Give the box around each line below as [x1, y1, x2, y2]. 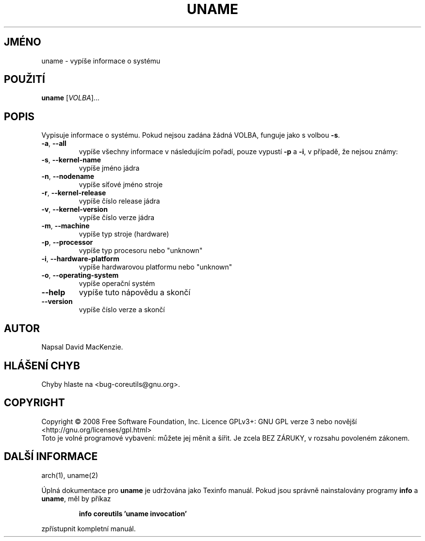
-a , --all [41, 139, 66, 148]
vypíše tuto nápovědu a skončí [79, 287, 191, 298]
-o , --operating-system [41, 271, 119, 280]
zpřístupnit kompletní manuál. [41, 524, 136, 533]
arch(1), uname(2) [41, 471, 98, 479]
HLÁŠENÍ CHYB [4, 359, 80, 372]
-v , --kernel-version [41, 205, 108, 214]
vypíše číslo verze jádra [79, 213, 155, 222]
